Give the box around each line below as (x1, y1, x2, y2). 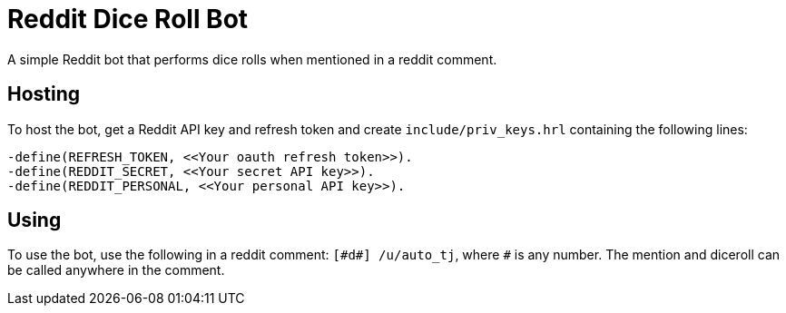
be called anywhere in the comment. (7, 262, 225, 279)
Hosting (7, 83, 81, 106)
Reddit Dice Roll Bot (7, 4, 249, 34)
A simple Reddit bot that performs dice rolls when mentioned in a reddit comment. (7, 51, 497, 67)
